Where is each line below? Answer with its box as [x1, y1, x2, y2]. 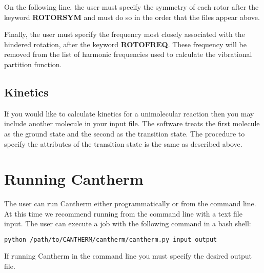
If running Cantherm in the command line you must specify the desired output [4, 250, 252, 261]
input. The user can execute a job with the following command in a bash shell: [4, 218, 251, 229]
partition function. [4, 59, 62, 69]
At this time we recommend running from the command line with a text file [4, 208, 242, 219]
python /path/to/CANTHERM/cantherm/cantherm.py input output [4, 236, 217, 244]
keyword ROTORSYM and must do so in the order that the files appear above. [4, 11, 260, 22]
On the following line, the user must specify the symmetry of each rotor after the [4, 2, 259, 12]
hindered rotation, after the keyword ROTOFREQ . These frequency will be [4, 38, 247, 49]
